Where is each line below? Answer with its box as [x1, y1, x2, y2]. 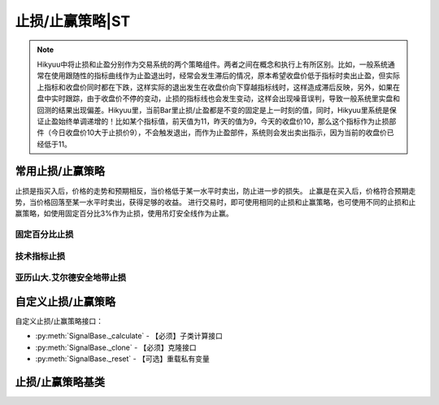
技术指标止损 [15, 250, 66, 262]
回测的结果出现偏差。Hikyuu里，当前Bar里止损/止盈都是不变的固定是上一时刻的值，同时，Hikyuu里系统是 [37, 105, 390, 115]
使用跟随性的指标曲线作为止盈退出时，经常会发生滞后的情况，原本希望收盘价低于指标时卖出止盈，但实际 [50, 71, 400, 81]
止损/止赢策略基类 [15, 375, 106, 389]
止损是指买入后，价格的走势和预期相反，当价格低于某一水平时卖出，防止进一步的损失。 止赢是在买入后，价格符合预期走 [15, 185, 416, 195]
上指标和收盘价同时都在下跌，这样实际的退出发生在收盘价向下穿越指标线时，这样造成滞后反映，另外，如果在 [37, 82, 400, 92]
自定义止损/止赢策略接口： [15, 316, 104, 325]
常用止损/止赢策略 [15, 164, 106, 178]
